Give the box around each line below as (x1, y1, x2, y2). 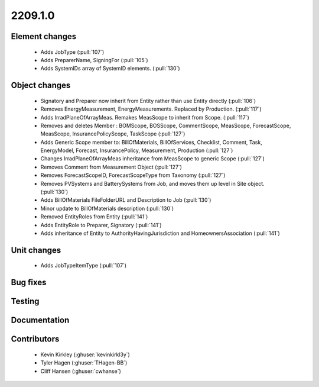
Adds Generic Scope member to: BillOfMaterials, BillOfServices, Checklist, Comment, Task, (40, 138, 262, 146)
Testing (11, 296, 40, 307)
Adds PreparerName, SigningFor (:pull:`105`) (40, 56, 148, 63)
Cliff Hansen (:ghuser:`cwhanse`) (40, 367, 121, 375)
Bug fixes (11, 278, 47, 288)
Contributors (11, 334, 60, 344)
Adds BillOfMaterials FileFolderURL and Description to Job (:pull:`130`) (40, 196, 211, 204)
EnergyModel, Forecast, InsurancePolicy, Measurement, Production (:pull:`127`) (40, 147, 233, 154)
